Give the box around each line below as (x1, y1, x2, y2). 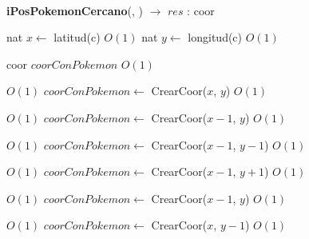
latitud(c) (53, 29, 101, 46)
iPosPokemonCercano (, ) (6, 2, 143, 18)
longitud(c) (188, 29, 243, 46)
